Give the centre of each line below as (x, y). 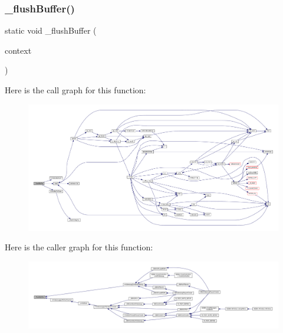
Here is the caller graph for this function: (79, 247)
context (18, 50)
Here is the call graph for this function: (75, 90)
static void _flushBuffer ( (51, 30)
